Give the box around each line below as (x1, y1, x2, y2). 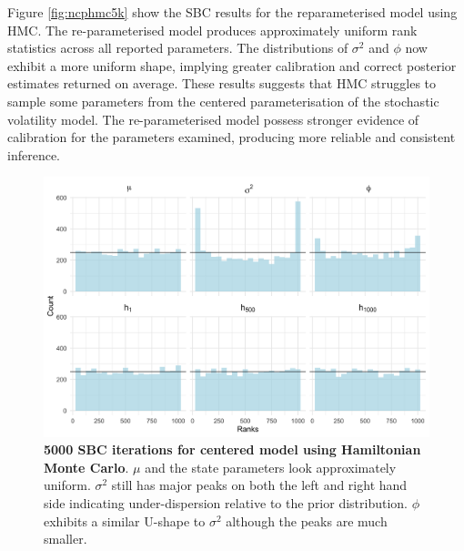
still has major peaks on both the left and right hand (111, 475, 408, 495)
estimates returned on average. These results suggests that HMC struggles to (7, 74, 437, 93)
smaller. (44, 529, 87, 548)
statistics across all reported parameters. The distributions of (7, 38, 348, 57)
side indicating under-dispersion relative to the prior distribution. (44, 494, 409, 512)
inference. (7, 145, 60, 164)
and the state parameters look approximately (145, 457, 397, 476)
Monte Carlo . (44, 457, 129, 476)
